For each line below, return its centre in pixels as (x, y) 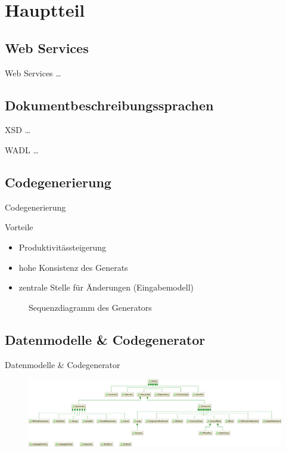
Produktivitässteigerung (63, 247)
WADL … (22, 149)
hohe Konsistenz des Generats (73, 267)
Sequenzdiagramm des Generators (90, 307)
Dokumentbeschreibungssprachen (109, 105)
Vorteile (19, 227)
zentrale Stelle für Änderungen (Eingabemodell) (106, 287)
